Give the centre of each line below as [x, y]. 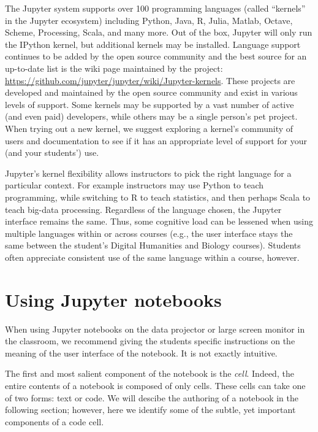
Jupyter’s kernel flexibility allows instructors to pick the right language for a [148, 173]
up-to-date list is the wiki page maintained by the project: [114, 68]
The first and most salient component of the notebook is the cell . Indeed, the [150, 373]
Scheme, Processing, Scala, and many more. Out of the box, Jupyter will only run [159, 32]
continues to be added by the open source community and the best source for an [156, 56]
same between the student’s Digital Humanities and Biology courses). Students [153, 245]
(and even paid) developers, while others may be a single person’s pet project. [151, 116]
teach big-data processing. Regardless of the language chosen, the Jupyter [143, 209]
